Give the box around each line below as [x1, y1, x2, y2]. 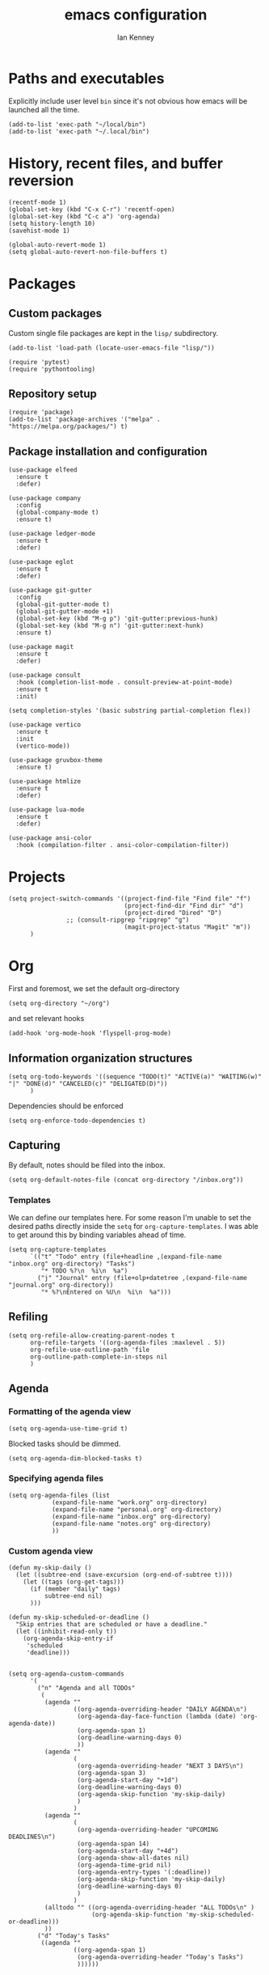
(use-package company [8, 494, 82, 502]
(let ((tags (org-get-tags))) [23, 1578, 125, 1587]
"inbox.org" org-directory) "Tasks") [8, 1260, 136, 1268]
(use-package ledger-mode [8, 530, 95, 538]
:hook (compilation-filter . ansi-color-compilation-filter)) [15, 841, 229, 850]
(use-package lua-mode [8, 806, 85, 814]
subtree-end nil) [44, 1592, 103, 1600]
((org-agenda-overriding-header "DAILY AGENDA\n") [73, 1706, 248, 1714]
